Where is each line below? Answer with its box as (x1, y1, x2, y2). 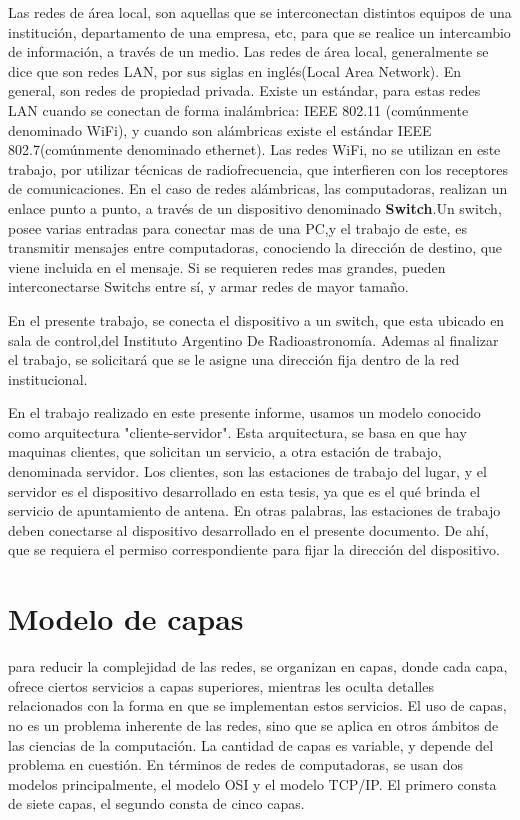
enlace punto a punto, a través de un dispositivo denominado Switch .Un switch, (8, 197, 502, 218)
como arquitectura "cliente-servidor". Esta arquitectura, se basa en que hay (8, 421, 467, 442)
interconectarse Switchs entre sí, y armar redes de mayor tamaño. (8, 276, 409, 297)
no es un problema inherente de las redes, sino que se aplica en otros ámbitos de (8, 714, 499, 735)
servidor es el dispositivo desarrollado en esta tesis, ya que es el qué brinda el (8, 480, 481, 501)
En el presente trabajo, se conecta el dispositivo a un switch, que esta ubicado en (8, 309, 505, 330)
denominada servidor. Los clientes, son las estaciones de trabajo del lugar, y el (8, 461, 487, 482)
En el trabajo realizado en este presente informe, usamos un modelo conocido (8, 402, 481, 423)
